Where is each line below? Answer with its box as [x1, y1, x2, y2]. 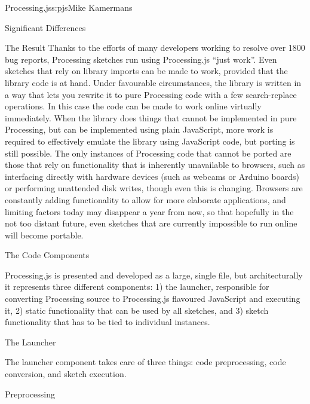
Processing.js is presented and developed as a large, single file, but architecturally [5, 268, 303, 281]
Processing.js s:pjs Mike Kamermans [5, 1, 133, 13]
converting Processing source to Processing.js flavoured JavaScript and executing [5, 292, 300, 305]
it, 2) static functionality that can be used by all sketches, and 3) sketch [5, 304, 269, 316]
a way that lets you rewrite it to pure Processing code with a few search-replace [5, 88, 297, 100]
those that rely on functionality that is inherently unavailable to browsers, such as [5, 158, 305, 171]
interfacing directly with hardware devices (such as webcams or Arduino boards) [5, 170, 299, 182]
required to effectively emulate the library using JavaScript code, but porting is [5, 134, 295, 147]
